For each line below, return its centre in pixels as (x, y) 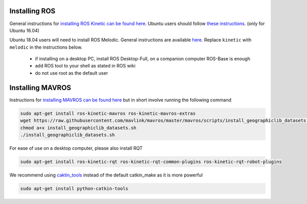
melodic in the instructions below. (46, 47)
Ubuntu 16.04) (24, 30)
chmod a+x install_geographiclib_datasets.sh (78, 128)
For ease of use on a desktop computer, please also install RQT (76, 148)
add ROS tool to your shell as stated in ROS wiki (85, 66)
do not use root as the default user (72, 73)
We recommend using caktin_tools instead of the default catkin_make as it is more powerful (106, 175)
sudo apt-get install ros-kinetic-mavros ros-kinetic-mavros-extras (108, 113)
